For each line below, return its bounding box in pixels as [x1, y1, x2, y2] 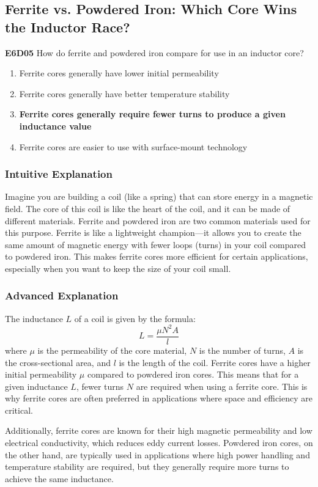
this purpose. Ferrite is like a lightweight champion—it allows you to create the [5, 226, 301, 239]
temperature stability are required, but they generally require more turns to [5, 460, 289, 473]
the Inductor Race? [5, 17, 130, 36]
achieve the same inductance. [5, 472, 114, 485]
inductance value [19, 119, 92, 132]
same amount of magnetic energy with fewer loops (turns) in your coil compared [5, 238, 306, 251]
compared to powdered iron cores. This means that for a [87, 368, 299, 381]
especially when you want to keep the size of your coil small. [5, 262, 231, 274]
